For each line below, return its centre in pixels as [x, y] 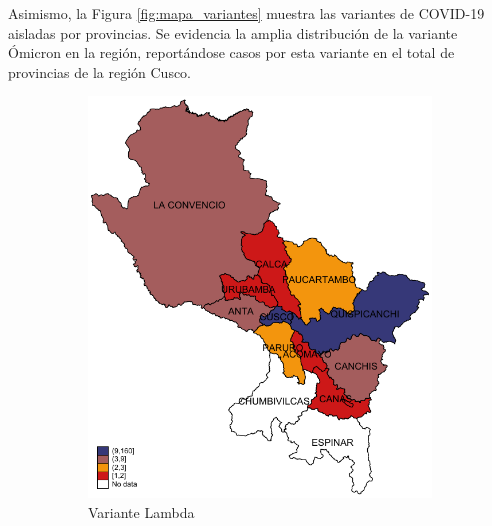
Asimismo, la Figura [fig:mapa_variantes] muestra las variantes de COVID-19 [246, 13]
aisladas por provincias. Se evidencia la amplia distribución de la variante [233, 32]
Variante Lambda [141, 511]
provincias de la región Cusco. [100, 71]
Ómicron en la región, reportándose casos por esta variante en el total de [231, 52]
